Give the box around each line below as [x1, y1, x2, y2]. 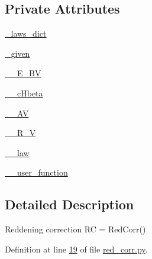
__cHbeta [5, 86, 43, 99]
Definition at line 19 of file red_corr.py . [5, 242, 148, 255]
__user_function [5, 166, 68, 179]
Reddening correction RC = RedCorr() [5, 223, 146, 235]
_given [5, 47, 30, 59]
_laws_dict [5, 27, 47, 40]
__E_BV [5, 67, 41, 79]
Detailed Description [5, 195, 134, 213]
